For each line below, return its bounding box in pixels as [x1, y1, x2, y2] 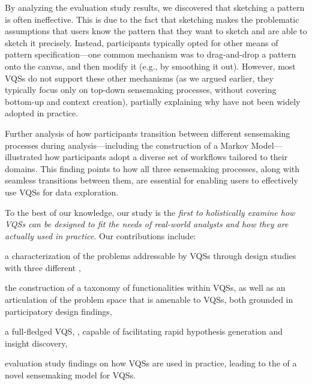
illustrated [5, 151, 43, 163]
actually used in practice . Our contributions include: [5, 229, 196, 242]
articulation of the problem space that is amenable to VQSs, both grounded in [5, 293, 293, 306]
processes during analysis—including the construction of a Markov [5, 139, 248, 151]
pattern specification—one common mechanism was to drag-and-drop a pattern [5, 48, 296, 61]
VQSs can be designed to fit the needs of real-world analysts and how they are [5, 218, 289, 230]
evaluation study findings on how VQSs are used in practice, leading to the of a [5, 357, 297, 369]
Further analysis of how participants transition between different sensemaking [5, 127, 290, 139]
